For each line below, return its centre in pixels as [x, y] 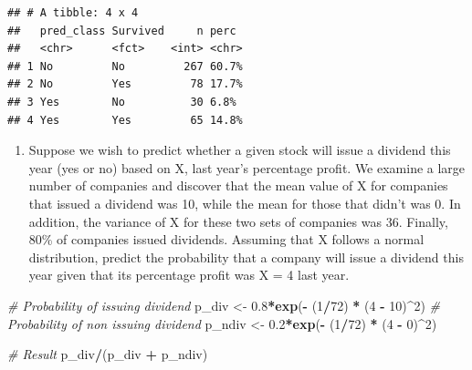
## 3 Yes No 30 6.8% [122, 102]
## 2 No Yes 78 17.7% [125, 84]
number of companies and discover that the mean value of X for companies [238, 185]
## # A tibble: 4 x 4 [73, 13]
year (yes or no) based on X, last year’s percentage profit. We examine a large [247, 167]
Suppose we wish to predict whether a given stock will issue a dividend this [240, 150]
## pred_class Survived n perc [122, 31]
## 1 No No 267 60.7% [125, 66]
